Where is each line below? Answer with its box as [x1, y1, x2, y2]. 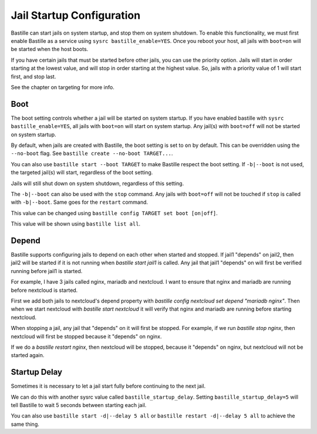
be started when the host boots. [11, 46, 89, 53]
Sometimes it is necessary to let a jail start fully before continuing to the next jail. [11, 382, 206, 390]
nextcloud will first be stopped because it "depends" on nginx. [11, 332, 162, 340]
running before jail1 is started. [11, 267, 83, 274]
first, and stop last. [11, 73, 56, 80]
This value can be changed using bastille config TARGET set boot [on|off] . [11, 209, 218, 217]
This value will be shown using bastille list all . [11, 220, 141, 227]
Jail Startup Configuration [11, 9, 141, 22]
